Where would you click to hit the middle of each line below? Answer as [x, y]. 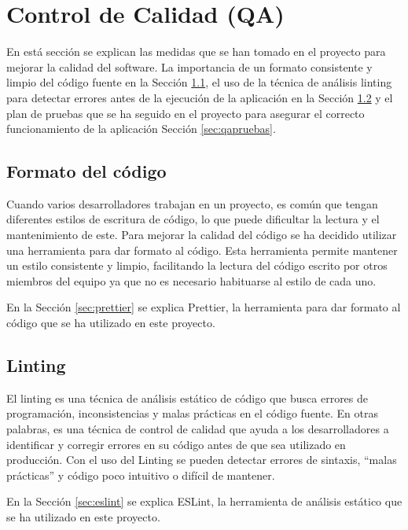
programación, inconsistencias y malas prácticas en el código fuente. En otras [192, 413]
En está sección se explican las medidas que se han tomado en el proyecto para [196, 52]
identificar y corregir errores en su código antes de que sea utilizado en [176, 444]
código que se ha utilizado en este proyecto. [111, 323]
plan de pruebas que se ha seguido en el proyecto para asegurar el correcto [186, 113]
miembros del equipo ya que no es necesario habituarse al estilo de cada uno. [191, 280]
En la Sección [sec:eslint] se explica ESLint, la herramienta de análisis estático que [204, 501]
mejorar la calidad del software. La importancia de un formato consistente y [189, 66]
